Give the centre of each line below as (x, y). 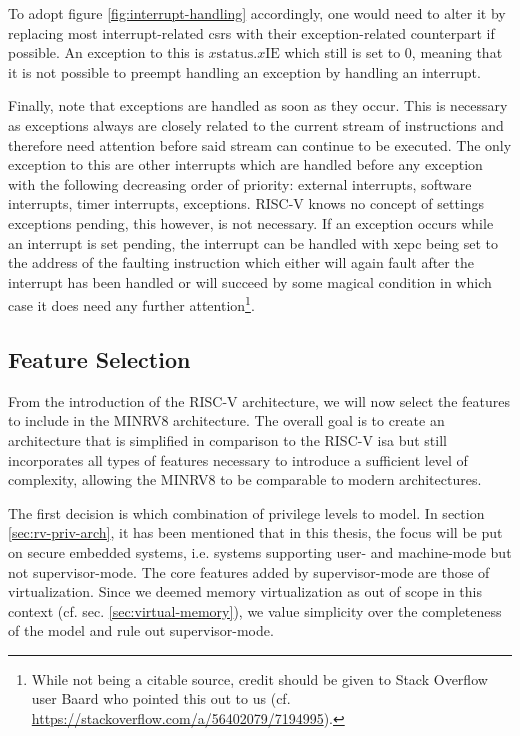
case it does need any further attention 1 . (131, 303)
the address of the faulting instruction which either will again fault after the (241, 262)
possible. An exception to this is (106, 52)
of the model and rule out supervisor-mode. (141, 630)
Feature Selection (99, 358)
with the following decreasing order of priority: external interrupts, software (240, 183)
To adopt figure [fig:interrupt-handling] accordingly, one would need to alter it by (257, 13)
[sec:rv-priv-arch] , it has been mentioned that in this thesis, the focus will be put (255, 532)
